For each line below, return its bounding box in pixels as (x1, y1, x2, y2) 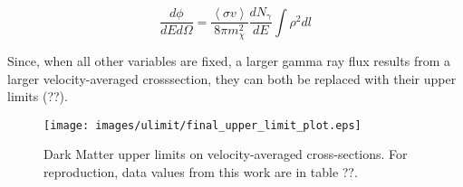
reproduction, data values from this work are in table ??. (43, 162, 358, 181)
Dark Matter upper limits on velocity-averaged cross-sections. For (43, 145, 408, 164)
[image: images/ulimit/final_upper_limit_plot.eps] (43, 118, 362, 132)
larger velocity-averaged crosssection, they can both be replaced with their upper (7, 69, 457, 88)
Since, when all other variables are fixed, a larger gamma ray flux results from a (7, 51, 450, 70)
